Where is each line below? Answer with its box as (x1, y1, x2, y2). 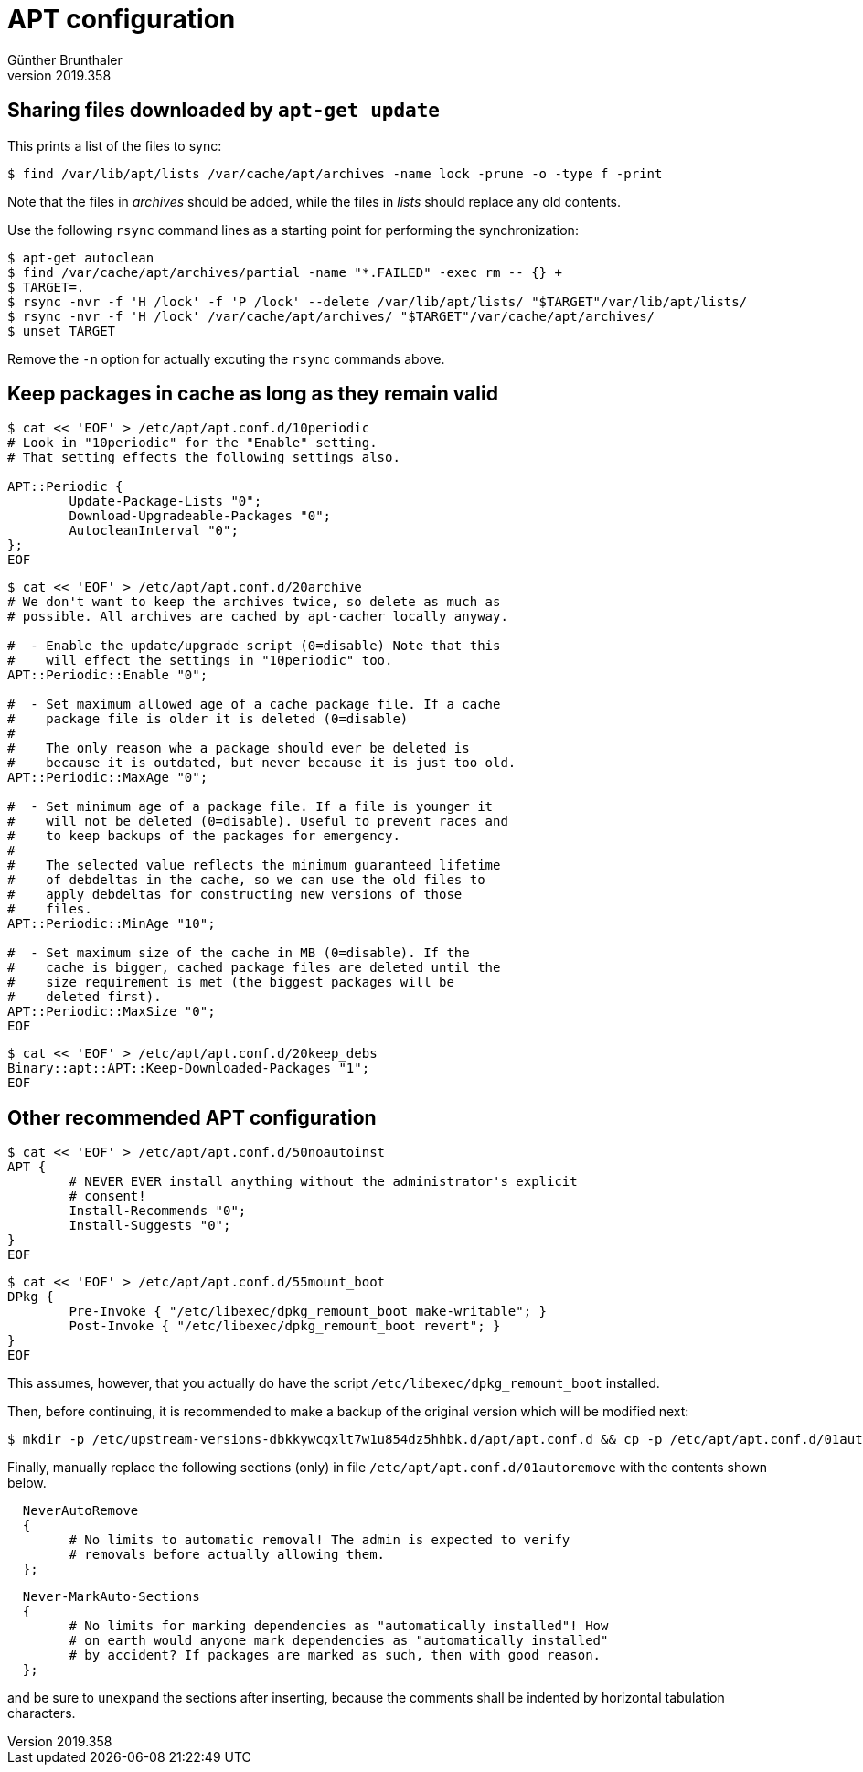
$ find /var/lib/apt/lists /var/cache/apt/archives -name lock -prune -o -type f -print (7, 165, 663, 181)
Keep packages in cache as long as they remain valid (7, 382, 498, 406)
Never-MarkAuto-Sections (22, 1589, 200, 1605)
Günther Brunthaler (7, 51, 123, 68)
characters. (7, 1705, 76, 1722)
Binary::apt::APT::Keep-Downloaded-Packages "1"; (7, 1061, 370, 1076)
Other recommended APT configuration (7, 1105, 377, 1129)
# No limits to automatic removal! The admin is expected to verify (69, 1532, 570, 1548)
